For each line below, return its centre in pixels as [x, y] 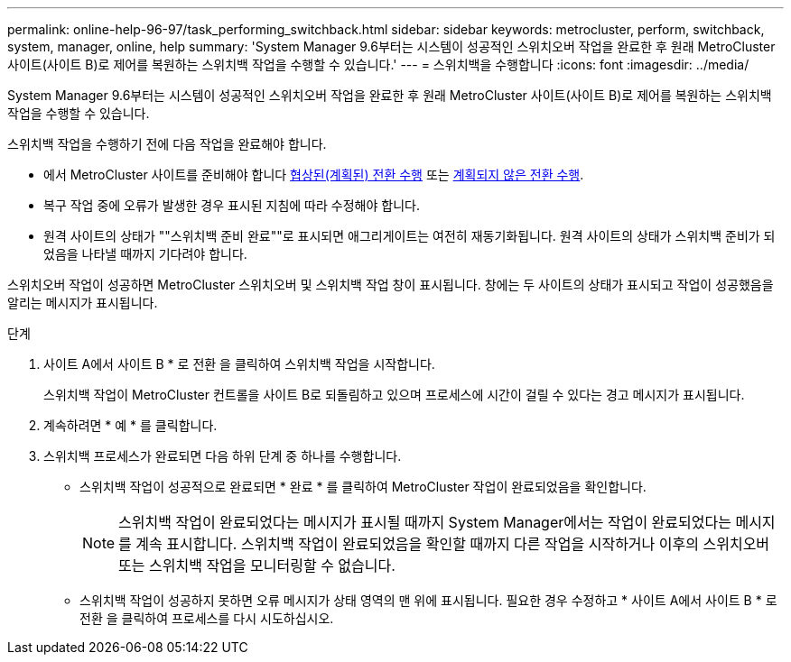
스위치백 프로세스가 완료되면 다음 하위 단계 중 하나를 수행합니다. [223, 456]
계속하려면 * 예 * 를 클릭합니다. [130, 425]
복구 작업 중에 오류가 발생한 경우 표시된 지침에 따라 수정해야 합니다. [232, 205]
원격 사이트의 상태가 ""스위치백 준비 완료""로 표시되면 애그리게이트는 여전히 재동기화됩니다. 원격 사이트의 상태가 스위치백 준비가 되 [409, 236]
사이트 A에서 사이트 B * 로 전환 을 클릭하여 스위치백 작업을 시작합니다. [239, 364]
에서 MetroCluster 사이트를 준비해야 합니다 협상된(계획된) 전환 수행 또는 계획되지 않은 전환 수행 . [314, 175]
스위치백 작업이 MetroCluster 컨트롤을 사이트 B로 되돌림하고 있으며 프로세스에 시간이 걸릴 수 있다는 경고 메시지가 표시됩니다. [394, 395]
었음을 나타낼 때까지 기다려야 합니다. [145, 254]
